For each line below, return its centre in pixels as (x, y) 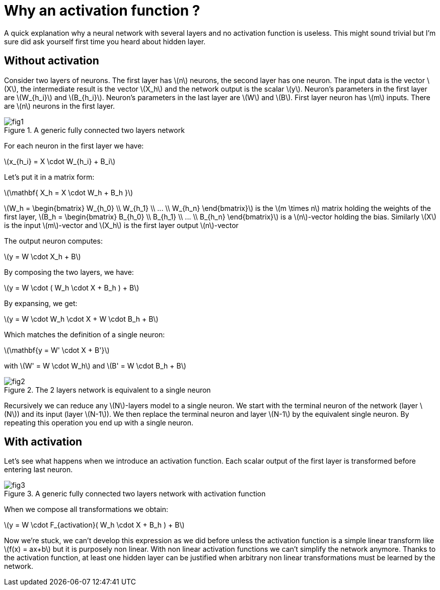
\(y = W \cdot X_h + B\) (43, 256)
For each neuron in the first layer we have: (74, 145)
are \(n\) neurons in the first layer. (60, 106)
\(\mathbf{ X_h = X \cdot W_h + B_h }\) (69, 192)
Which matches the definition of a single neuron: (85, 334)
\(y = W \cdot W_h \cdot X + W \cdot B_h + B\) (81, 319)
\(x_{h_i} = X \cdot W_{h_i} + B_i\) (60, 161)
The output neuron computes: (53, 241)
